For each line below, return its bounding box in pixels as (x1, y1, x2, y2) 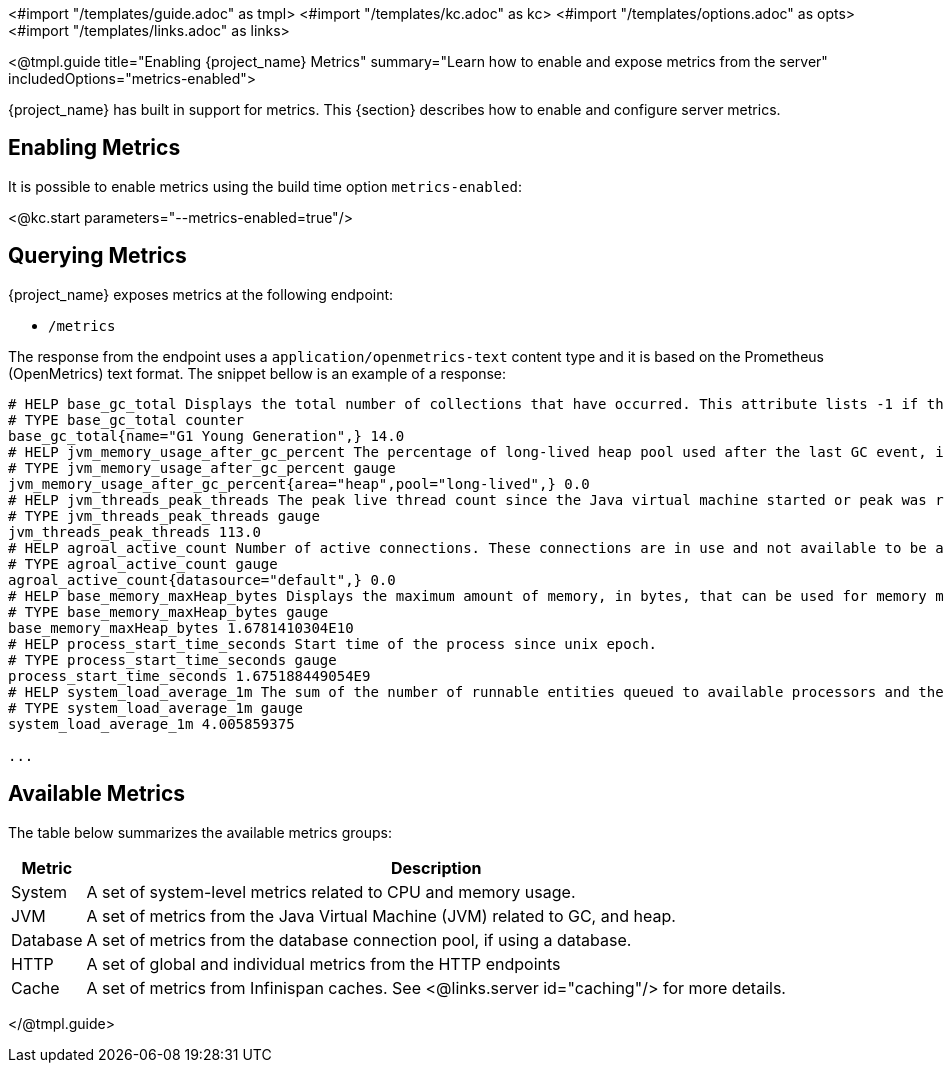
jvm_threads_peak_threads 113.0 (8, 523, 261, 540)
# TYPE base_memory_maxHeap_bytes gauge (8, 603, 329, 620)
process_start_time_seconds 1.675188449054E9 (8, 667, 371, 684)
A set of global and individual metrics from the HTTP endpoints (86, 953, 561, 974)
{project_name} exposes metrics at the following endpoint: (8, 285, 394, 303)
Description (391, 857, 482, 878)
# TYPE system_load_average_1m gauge (8, 699, 304, 716)
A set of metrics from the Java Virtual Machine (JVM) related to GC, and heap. (86, 905, 676, 926)
